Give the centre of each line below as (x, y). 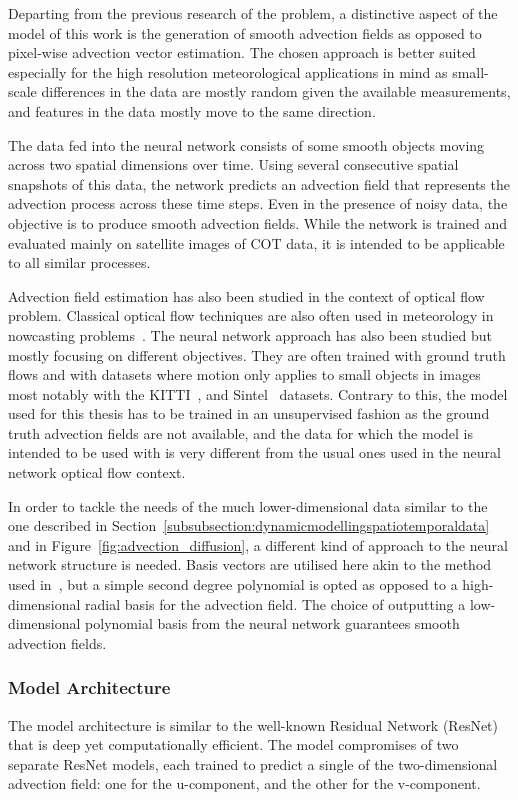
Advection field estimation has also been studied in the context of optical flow (246, 295)
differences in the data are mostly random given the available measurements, (276, 91)
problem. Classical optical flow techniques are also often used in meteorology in (251, 315)
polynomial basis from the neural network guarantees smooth (272, 623)
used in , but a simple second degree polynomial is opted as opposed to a (233, 584)
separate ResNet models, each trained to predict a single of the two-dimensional (253, 763)
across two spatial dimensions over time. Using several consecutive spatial (233, 164)
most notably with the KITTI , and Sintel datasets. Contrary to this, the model (258, 393)
